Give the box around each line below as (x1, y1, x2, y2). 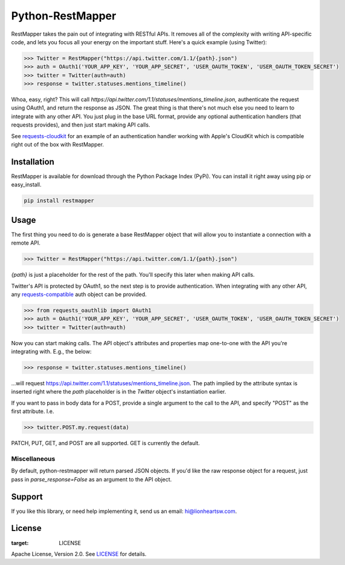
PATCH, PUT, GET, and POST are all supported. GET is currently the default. (11, 440, 201, 447)
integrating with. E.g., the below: (11, 348, 92, 355)
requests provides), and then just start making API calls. (11, 121, 150, 128)
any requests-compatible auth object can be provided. (11, 291, 147, 298)
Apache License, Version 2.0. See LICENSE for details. (11, 550, 147, 557)
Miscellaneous (11, 454, 56, 463)
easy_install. (11, 181, 42, 188)
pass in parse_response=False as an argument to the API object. (11, 475, 172, 483)
